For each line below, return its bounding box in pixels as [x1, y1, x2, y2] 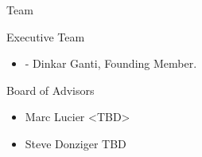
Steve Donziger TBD [25, 135, 126, 151]
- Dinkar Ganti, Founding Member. [25, 55, 197, 72]
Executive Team [6, 28, 85, 45]
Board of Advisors [6, 81, 95, 98]
